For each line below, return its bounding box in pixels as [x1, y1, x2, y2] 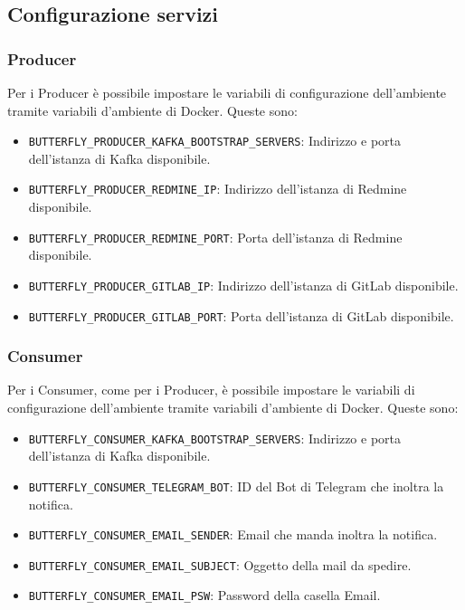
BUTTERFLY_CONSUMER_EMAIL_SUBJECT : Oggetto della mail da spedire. [28, 555, 412, 574]
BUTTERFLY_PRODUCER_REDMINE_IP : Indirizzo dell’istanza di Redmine [28, 179, 407, 198]
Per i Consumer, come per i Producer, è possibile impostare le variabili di [7, 380, 415, 399]
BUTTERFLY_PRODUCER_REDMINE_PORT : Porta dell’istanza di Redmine [28, 227, 403, 246]
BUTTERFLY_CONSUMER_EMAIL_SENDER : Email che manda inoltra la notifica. [28, 525, 438, 544]
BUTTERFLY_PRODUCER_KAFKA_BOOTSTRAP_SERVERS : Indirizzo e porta [28, 131, 401, 150]
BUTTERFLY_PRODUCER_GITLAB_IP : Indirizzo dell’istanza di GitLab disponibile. [28, 275, 459, 294]
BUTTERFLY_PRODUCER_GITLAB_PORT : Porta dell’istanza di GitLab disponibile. [28, 306, 454, 325]
